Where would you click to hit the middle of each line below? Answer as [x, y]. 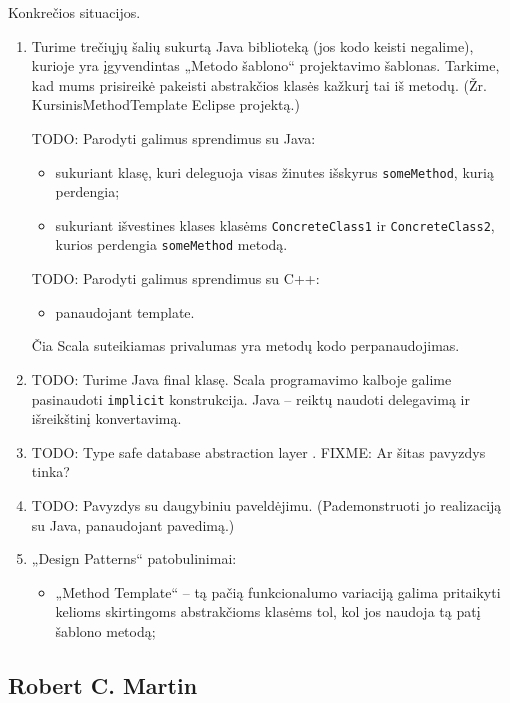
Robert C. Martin [103, 684]
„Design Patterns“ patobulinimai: [134, 558]
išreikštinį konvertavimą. [106, 418]
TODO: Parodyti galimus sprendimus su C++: [175, 278]
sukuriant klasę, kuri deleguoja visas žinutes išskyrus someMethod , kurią [274, 171]
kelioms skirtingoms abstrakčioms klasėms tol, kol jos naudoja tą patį [268, 611]
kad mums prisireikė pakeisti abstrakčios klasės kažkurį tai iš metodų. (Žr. [259, 84]
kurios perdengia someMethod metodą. [171, 244]
